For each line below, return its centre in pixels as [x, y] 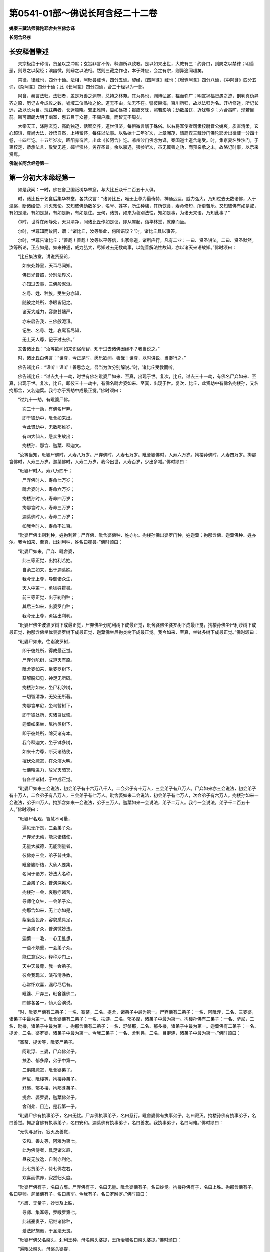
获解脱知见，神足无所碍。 [48, 678]
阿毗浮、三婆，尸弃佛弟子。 [51, 1051]
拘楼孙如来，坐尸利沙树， [48, 687]
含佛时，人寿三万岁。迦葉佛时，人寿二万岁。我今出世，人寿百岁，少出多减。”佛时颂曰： [99, 461]
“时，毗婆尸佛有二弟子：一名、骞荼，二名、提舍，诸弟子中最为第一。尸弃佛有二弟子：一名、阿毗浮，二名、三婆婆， [137, 1012]
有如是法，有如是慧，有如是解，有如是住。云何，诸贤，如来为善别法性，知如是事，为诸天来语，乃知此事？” [120, 213]
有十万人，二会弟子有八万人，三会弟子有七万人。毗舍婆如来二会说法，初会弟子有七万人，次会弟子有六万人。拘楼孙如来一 [134, 795]
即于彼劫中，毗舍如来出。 [48, 418]
